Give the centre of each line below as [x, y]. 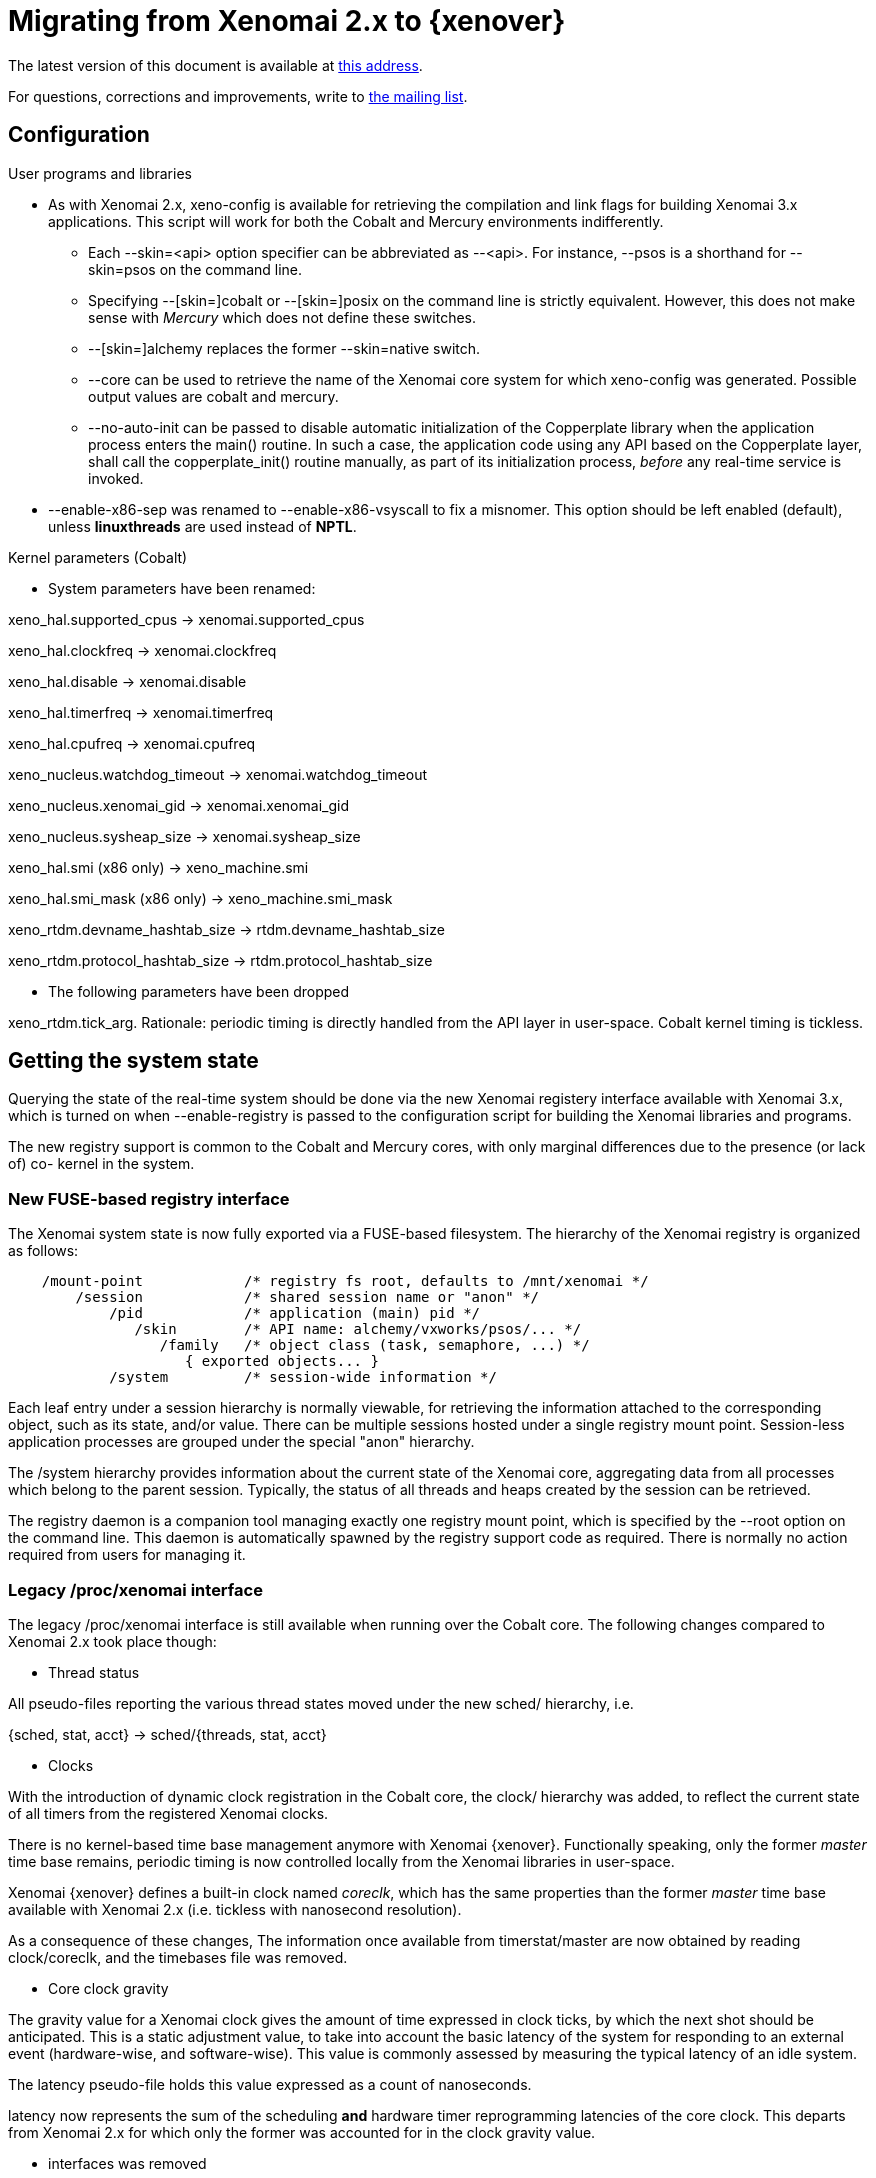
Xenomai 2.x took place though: [112, 1641]
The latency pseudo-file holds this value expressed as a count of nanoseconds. [270, 2084]
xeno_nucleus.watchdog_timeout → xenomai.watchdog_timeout [218, 774]
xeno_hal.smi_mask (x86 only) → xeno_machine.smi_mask [200, 898]
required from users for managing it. [127, 1555]
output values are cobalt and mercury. [213, 396]
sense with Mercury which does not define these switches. [282, 317]
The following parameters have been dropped [199, 991]
